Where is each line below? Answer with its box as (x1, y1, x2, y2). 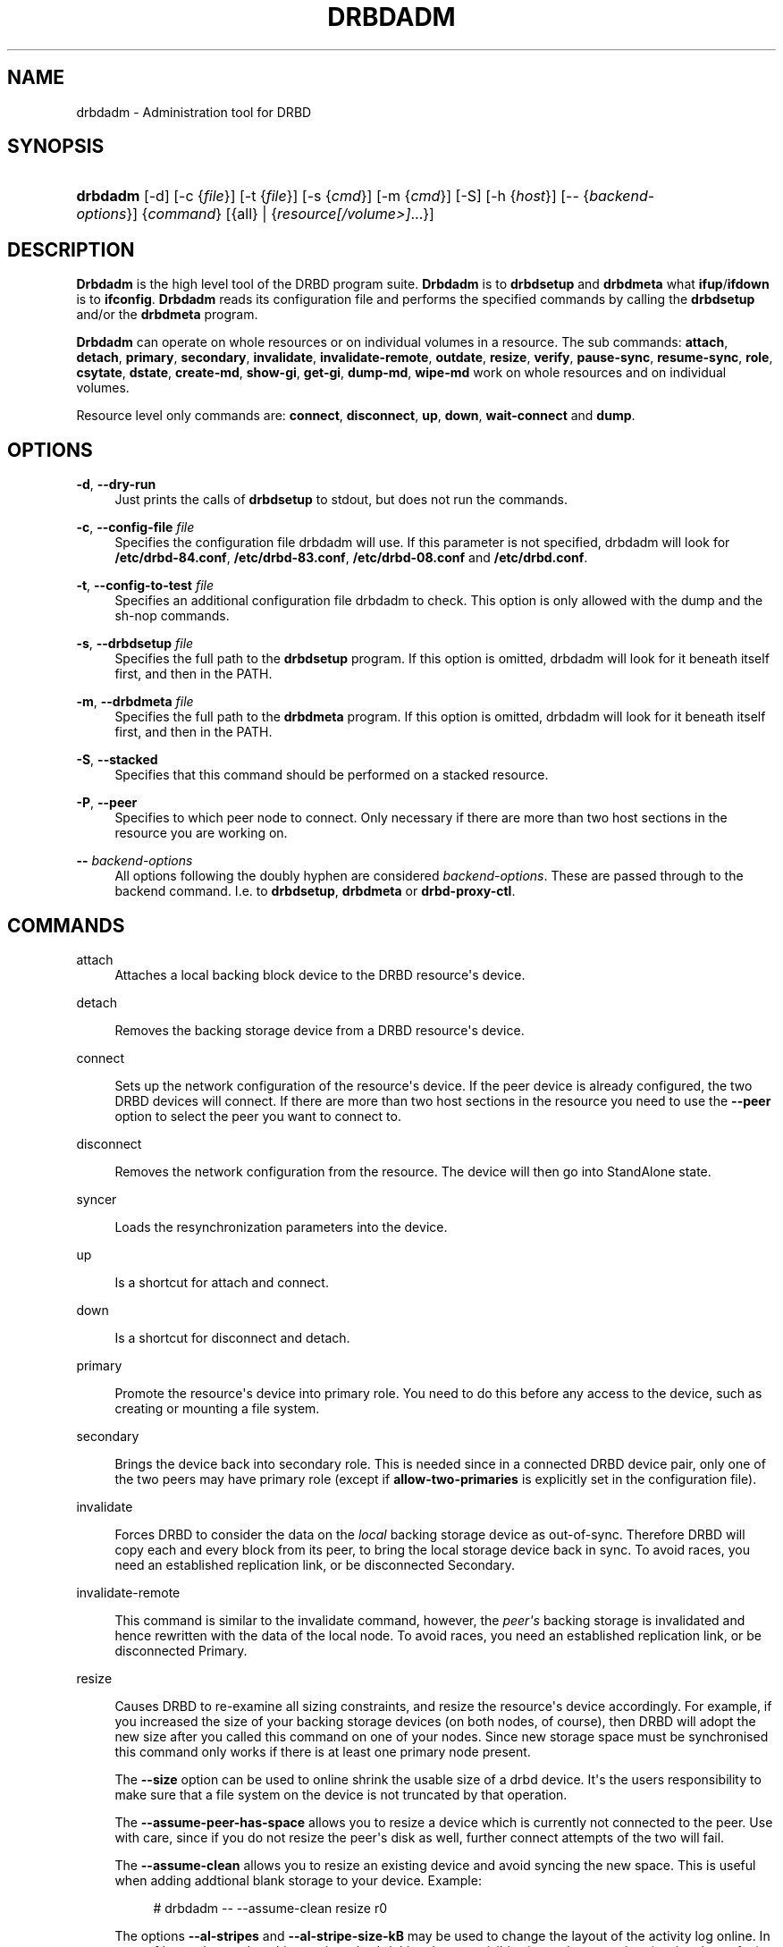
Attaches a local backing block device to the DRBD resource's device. (114, 966, 526, 982)
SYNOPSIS (7, 135, 105, 158)
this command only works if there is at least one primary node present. (114, 1743, 531, 1759)
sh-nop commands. (114, 608, 230, 624)
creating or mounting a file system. (114, 1400, 320, 1416)
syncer (76, 1191, 117, 1207)
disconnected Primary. (114, 1642, 248, 1658)
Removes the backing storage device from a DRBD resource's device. (114, 1022, 525, 1038)
